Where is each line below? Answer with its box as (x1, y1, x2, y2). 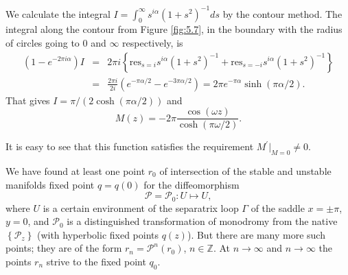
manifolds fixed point (5, 177, 95, 191)
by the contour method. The (222, 6, 343, 21)
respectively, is (122, 35, 183, 49)
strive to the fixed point (46, 254, 146, 269)
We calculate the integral (5, 6, 111, 21)
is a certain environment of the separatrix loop (43, 200, 239, 215)
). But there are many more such (187, 227, 325, 241)
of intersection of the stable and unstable (159, 164, 332, 178)
